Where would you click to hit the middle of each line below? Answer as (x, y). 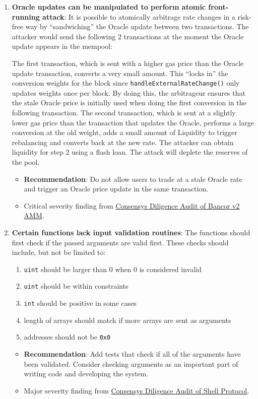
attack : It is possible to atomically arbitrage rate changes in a (139, 16)
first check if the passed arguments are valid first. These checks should (120, 242)
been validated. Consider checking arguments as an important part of (131, 363)
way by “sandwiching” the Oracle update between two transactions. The (137, 26)
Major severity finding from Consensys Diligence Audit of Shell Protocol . (137, 390)
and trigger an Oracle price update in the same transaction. (116, 189)
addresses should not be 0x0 (67, 337)
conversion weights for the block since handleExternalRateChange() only (126, 83)
